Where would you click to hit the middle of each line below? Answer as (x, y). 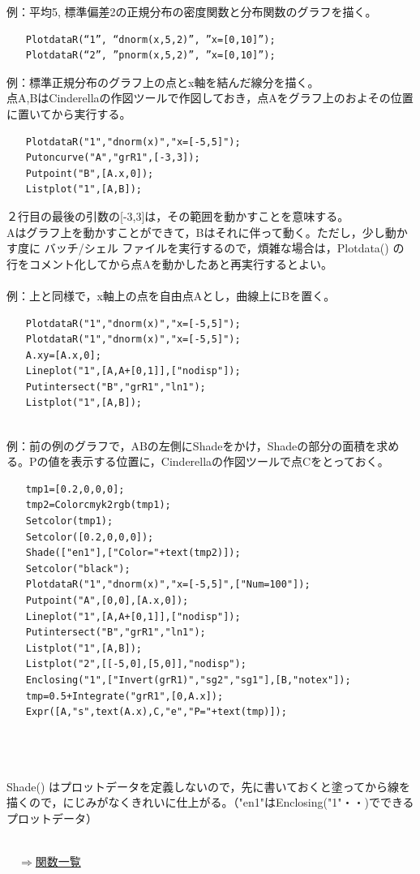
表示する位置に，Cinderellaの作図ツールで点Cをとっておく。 (230, 461)
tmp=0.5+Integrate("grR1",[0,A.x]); (124, 696)
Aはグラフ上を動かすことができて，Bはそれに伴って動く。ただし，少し (196, 232)
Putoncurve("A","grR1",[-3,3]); (113, 158)
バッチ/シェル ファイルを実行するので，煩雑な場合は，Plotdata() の (224, 248)
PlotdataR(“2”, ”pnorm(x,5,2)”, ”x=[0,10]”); (150, 56)
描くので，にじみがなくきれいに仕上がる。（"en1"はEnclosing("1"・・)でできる (210, 802)
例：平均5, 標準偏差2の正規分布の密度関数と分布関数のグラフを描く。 (192, 11)
